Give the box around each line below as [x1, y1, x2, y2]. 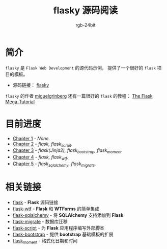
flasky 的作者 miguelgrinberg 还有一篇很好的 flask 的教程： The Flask [5, 93, 153, 99]
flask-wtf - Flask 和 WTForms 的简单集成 [12, 206, 99, 212]
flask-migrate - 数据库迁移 [12, 218, 68, 224]
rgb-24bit [75, 21, 96, 28]
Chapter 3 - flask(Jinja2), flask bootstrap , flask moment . [12, 147, 123, 155]
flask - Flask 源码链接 [12, 199, 59, 205]
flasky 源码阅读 [53, 5, 118, 16]
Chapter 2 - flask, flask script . [12, 141, 73, 148]
